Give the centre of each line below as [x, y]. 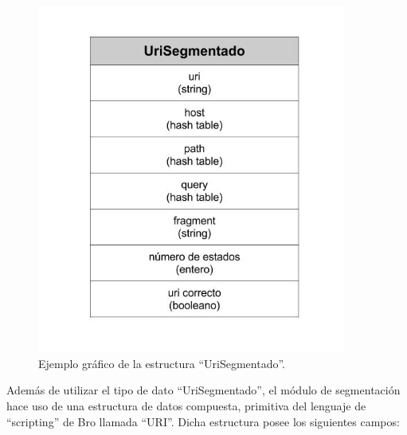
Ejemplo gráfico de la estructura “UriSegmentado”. [162, 363]
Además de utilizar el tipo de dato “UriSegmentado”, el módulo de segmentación [203, 390]
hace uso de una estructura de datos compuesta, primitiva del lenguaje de [186, 406]
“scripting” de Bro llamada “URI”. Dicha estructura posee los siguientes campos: [203, 421]
